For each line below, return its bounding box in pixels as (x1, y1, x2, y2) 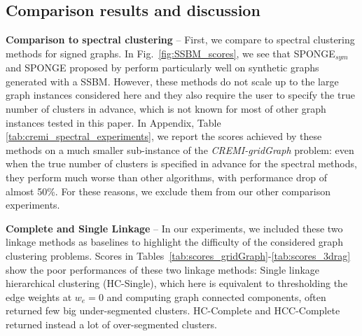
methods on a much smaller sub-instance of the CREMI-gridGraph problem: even (6, 142, 354, 157)
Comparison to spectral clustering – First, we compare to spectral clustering (6, 32, 355, 47)
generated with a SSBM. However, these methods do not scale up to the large (6, 73, 339, 88)
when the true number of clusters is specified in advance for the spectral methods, (6, 156, 357, 171)
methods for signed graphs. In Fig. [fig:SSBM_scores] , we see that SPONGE (6, 45, 335, 60)
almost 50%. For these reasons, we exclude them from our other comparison (6, 183, 330, 198)
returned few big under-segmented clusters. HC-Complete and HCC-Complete (6, 303, 340, 318)
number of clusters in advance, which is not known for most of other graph (6, 101, 326, 116)
